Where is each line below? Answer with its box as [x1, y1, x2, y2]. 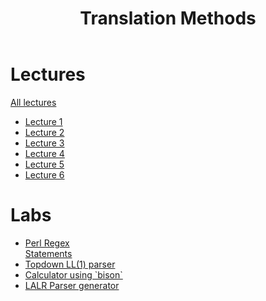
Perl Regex [24, 237, 70, 249]
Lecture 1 [24, 115, 63, 127]
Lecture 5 [24, 158, 65, 170]
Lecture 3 [24, 137, 65, 149]
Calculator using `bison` [24, 268, 123, 281]
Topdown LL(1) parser [24, 258, 116, 270]
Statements [24, 247, 73, 259]
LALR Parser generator [24, 279, 120, 291]
